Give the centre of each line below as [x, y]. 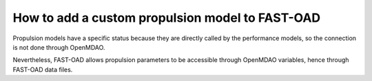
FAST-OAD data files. [43, 69]
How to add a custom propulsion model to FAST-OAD [167, 18]
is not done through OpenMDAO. [59, 47]
